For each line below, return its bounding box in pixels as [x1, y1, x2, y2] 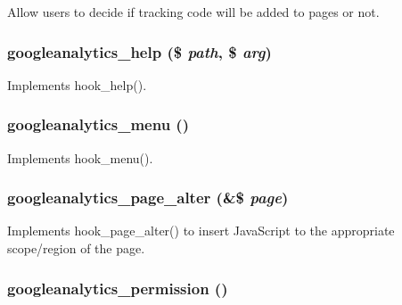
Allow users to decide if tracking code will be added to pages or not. [7, 3, 380, 21]
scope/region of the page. [7, 239, 145, 258]
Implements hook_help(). [7, 75, 147, 94]
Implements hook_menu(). [7, 148, 153, 167]
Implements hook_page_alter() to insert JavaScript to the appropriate [7, 221, 395, 240]
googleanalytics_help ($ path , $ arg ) [7, 40, 272, 62]
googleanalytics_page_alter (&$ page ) [7, 186, 289, 209]
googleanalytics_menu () [7, 113, 189, 136]
